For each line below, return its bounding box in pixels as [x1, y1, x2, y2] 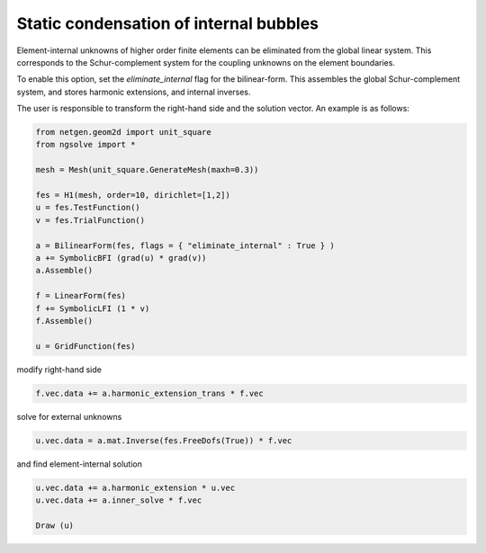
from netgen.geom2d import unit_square [35, 127, 211, 138]
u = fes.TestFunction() [35, 202, 141, 213]
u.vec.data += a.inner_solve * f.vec [35, 495, 202, 505]
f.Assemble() [35, 316, 94, 326]
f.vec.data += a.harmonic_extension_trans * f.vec [35, 388, 265, 398]
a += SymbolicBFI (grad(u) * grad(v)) [35, 253, 207, 263]
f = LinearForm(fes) [35, 290, 126, 301]
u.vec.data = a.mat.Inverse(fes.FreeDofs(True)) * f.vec [35, 435, 292, 445]
